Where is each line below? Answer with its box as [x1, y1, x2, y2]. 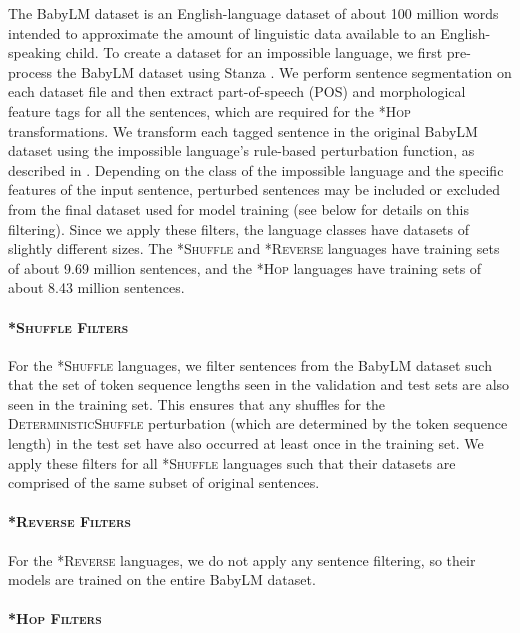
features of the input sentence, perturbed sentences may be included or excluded [8, 179, 501, 200]
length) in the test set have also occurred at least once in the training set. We [8, 433, 484, 454]
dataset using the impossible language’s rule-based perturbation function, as [8, 140, 475, 161]
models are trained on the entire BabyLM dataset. [8, 569, 316, 590]
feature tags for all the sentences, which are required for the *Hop [8, 100, 411, 121]
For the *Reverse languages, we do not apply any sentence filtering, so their [8, 549, 476, 570]
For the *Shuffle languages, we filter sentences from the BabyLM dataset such [8, 354, 492, 375]
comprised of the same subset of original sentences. [8, 472, 320, 493]
